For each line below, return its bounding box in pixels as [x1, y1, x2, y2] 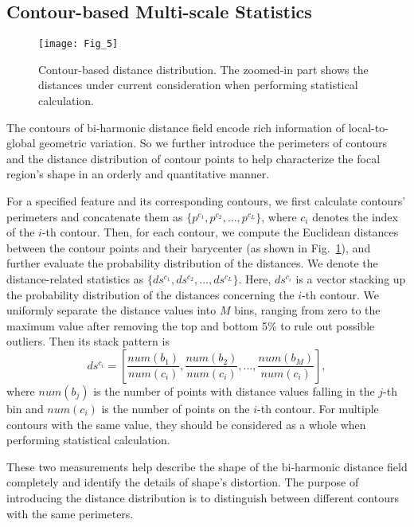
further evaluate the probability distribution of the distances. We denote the [6, 255, 378, 271]
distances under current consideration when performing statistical [38, 76, 358, 93]
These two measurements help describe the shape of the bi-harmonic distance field [6, 458, 408, 474]
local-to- [348, 119, 389, 135]
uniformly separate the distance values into [6, 302, 217, 318]
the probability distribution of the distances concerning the [6, 286, 295, 303]
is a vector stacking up [295, 270, 406, 287]
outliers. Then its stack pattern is [6, 333, 170, 349]
